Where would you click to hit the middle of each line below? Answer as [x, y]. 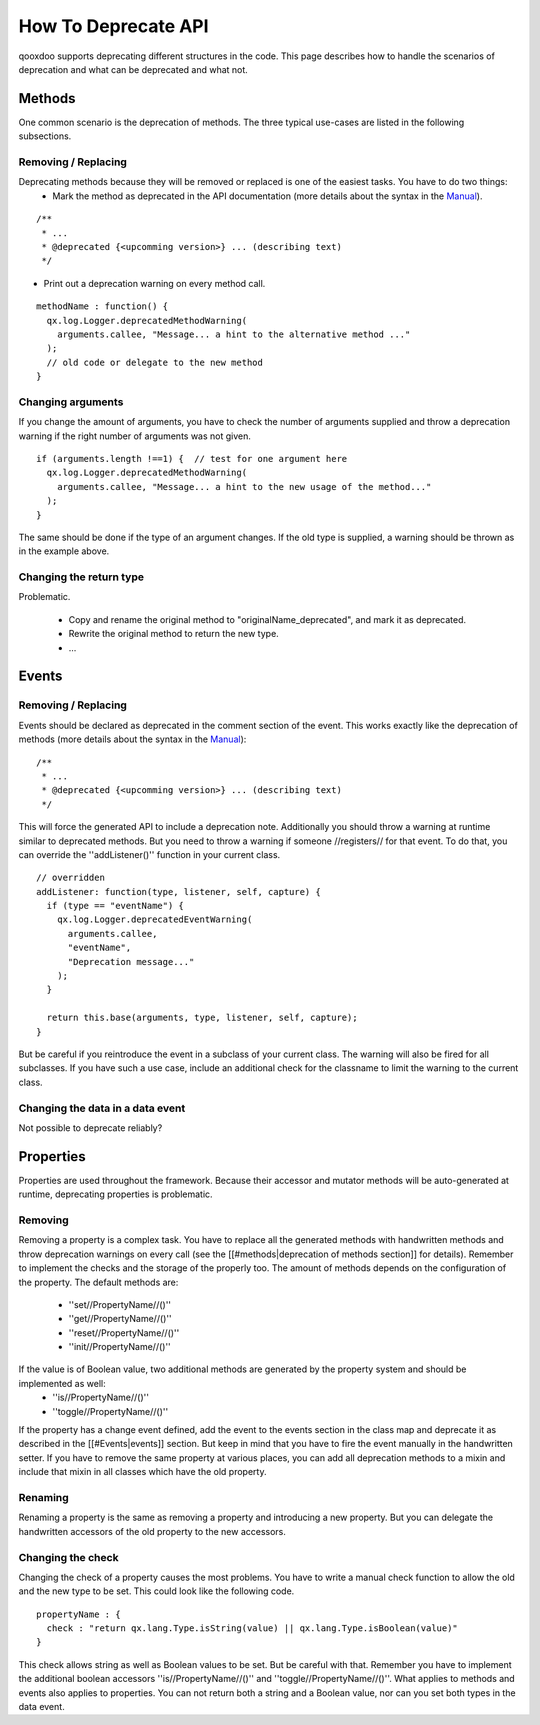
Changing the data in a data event [102, 1108]
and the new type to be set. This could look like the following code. [156, 1591]
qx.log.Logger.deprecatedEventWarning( [154, 919]
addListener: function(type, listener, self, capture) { [179, 891]
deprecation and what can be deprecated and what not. [133, 69]
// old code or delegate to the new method [155, 362]
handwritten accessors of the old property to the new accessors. [152, 1531]
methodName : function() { [102, 306]
